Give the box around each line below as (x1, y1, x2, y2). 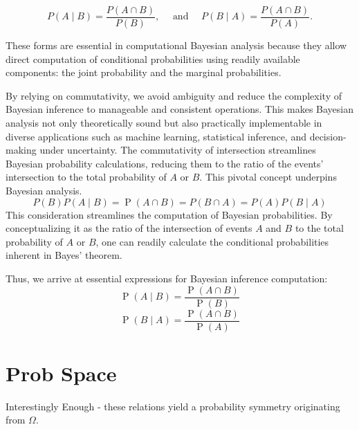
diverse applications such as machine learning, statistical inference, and (6, 129, 306, 143)
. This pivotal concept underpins (199, 170, 337, 184)
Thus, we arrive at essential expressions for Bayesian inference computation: (6, 271, 328, 285)
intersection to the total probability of (6, 170, 167, 184)
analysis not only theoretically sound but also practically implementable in (6, 116, 322, 130)
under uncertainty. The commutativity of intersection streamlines (39, 143, 316, 157)
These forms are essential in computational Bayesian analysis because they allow (6, 38, 347, 53)
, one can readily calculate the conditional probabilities (95, 234, 329, 248)
